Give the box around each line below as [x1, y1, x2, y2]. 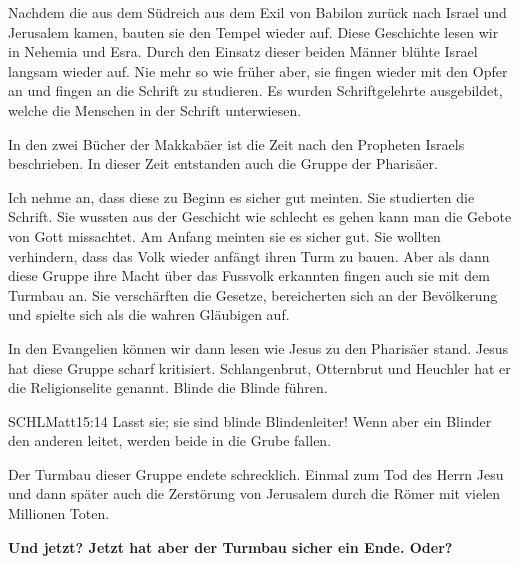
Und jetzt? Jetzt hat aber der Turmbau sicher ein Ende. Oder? [8, 536, 453, 557]
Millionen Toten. [8, 503, 110, 524]
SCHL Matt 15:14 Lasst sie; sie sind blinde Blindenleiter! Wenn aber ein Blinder [8, 410, 492, 431]
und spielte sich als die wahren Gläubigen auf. [8, 304, 290, 325]
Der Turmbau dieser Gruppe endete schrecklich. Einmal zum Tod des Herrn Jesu [8, 463, 504, 484]
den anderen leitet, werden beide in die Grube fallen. [8, 430, 332, 451]
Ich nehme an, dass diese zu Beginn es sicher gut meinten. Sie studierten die [8, 186, 475, 207]
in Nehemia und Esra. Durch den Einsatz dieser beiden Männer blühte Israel [8, 41, 478, 62]
